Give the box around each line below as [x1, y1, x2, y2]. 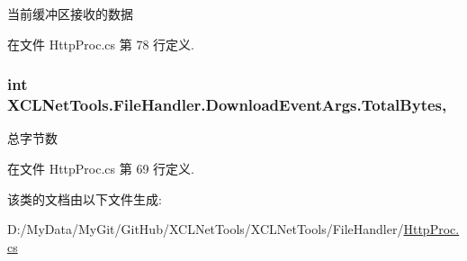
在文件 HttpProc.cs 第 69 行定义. [7, 158, 194, 177]
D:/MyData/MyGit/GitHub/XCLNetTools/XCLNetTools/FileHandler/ [7, 220, 404, 238]
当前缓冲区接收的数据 [7, 4, 133, 22]
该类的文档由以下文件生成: [7, 189, 162, 208]
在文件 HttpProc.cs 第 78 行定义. [7, 34, 194, 53]
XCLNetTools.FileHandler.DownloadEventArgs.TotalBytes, [7, 94, 447, 116]
